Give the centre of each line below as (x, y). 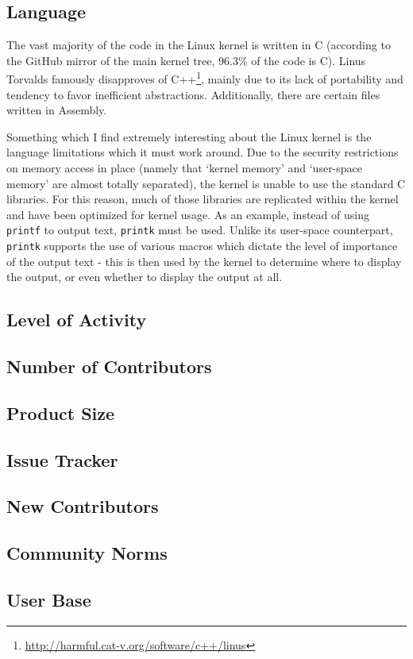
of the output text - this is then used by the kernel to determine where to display (204, 261)
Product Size (61, 412)
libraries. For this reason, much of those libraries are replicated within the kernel (203, 199)
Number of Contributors (109, 366)
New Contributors (83, 506)
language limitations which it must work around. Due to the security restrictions (203, 152)
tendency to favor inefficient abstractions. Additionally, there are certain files (193, 94)
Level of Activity (77, 320)
